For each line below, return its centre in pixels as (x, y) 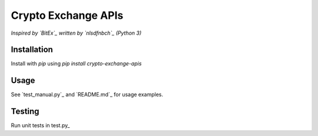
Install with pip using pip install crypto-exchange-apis (76, 64)
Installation (32, 50)
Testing (25, 112)
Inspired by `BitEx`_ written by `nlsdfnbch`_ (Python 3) (76, 33)
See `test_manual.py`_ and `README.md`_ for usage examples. (87, 95)
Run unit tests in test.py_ (40, 125)
